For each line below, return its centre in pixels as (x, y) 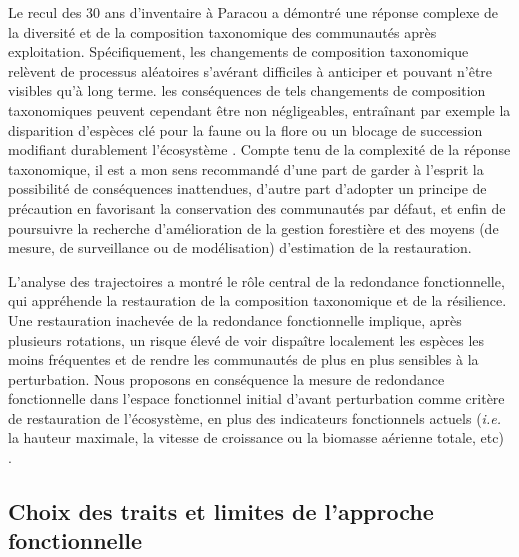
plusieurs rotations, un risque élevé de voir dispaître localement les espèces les (246, 339)
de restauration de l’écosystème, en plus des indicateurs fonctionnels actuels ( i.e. (254, 417)
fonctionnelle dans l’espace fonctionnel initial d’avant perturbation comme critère (256, 398)
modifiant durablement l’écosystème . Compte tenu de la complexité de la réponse (259, 149)
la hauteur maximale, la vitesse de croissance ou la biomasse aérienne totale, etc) (256, 437)
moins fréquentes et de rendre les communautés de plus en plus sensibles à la (243, 359)
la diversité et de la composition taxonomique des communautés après (222, 31)
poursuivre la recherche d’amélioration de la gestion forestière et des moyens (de (253, 227)
